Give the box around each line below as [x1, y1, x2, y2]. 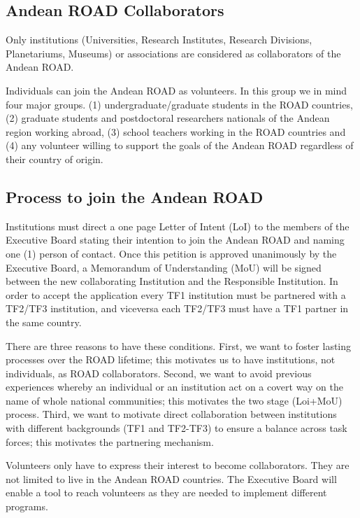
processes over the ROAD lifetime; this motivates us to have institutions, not [6, 352, 336, 367]
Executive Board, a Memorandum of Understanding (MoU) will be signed [6, 260, 322, 274]
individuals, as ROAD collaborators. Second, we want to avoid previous [6, 365, 312, 380]
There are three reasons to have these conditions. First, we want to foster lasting [6, 338, 352, 353]
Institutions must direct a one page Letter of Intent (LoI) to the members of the [6, 218, 350, 233]
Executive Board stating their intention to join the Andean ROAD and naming [6, 232, 345, 247]
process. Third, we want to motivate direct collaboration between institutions [6, 407, 337, 421]
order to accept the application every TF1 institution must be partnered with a [6, 287, 346, 302]
